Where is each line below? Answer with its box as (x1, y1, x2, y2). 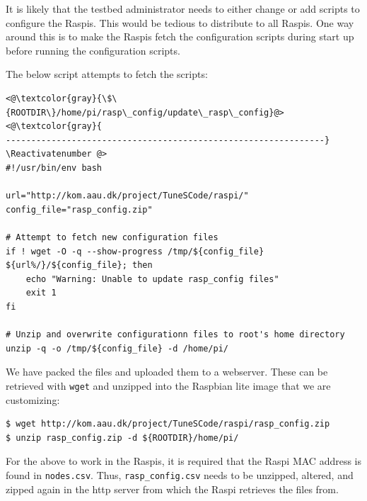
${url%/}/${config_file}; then (6, 260, 153, 271)
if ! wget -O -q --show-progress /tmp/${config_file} (6, 246, 264, 257)
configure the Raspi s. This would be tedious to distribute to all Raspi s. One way (6, 15, 354, 30)
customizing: (6, 392, 60, 407)
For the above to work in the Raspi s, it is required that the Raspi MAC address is (6, 454, 362, 468)
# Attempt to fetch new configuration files (6, 232, 219, 242)
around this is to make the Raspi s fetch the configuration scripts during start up (6, 29, 354, 44)
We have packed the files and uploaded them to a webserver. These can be (6, 364, 328, 379)
